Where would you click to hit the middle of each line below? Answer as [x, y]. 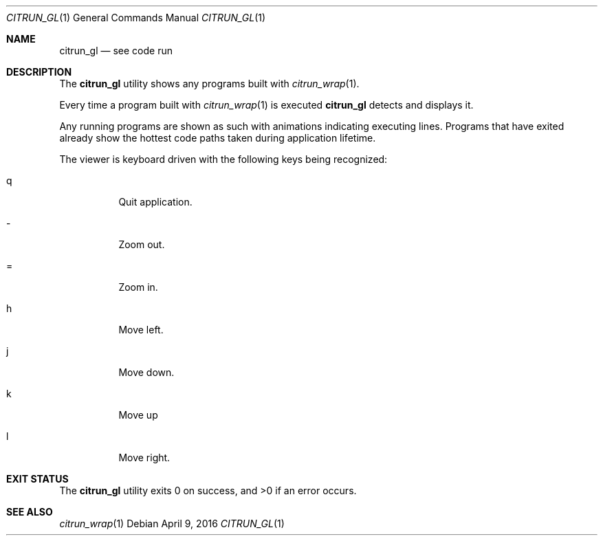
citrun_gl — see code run [116, 51]
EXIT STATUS [37, 479]
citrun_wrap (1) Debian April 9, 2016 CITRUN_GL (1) [172, 523]
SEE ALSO [30, 512]
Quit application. [155, 202]
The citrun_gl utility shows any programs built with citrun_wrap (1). [209, 84]
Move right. [144, 457]
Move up [138, 415]
